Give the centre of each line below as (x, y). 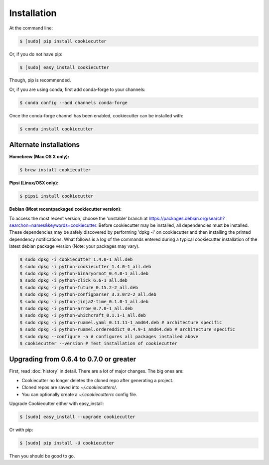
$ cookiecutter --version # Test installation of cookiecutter (99, 343)
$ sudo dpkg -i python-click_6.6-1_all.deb (74, 280)
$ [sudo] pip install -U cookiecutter (67, 443)
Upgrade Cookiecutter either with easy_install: (57, 403)
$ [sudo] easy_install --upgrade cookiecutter (77, 417)
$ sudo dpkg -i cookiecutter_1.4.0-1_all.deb (76, 259)
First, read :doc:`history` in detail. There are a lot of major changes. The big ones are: (96, 371)
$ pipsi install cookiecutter (57, 196)
